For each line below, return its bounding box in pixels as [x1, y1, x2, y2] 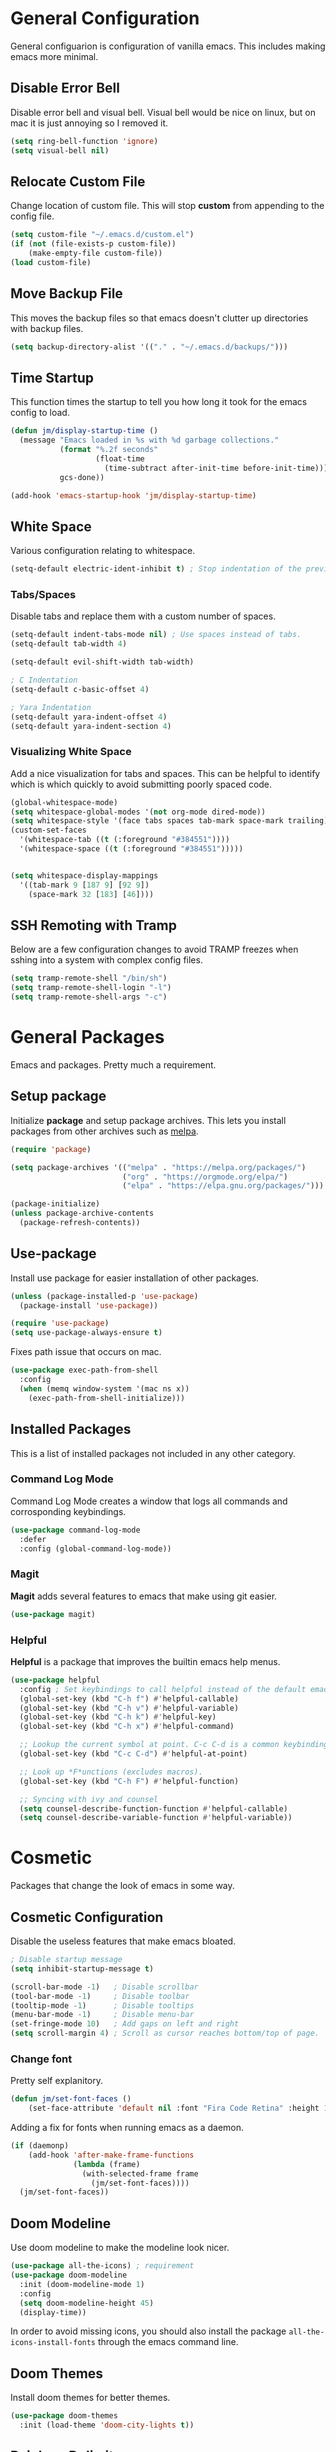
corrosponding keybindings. [10, 1505, 127, 1517]
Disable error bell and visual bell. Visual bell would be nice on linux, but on [10, 106, 316, 118]
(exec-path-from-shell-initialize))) [28, 1393, 186, 1403]
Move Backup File [10, 285, 123, 302]
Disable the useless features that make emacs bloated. [10, 1935, 237, 1947]
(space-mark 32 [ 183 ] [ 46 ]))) [28, 889, 155, 899]
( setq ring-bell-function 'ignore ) [10, 136, 159, 146]
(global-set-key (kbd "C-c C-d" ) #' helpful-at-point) [19, 1749, 248, 1759]
